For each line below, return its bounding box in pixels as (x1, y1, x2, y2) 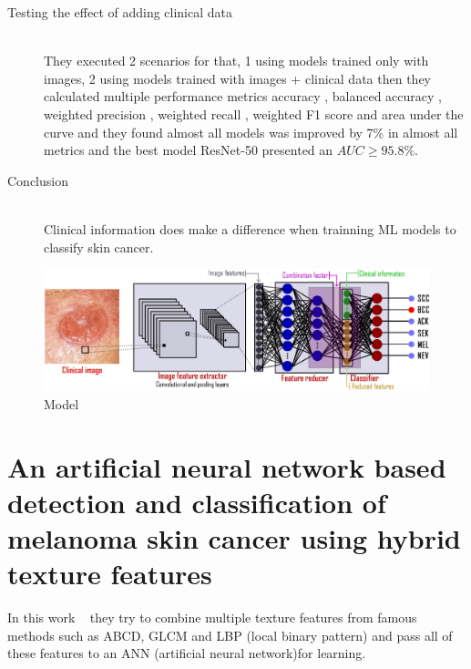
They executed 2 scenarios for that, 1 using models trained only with (44, 51, 429, 70)
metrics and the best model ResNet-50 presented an (44, 140, 333, 160)
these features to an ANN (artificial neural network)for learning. (7, 643, 366, 663)
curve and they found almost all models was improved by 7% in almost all (44, 122, 458, 141)
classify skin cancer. (44, 237, 154, 256)
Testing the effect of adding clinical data (7, 3, 233, 21)
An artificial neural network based (7, 448, 446, 485)
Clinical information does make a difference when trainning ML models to (44, 219, 456, 238)
